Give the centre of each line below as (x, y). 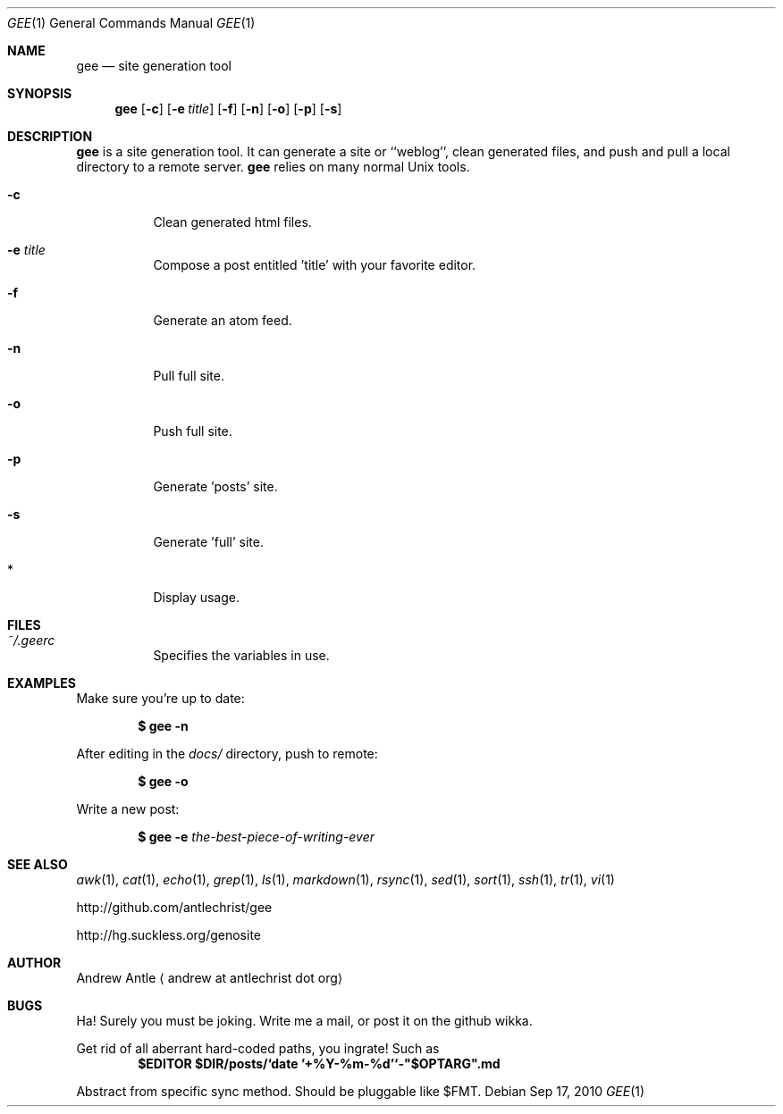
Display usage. (197, 597)
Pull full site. (189, 376)
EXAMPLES (42, 683)
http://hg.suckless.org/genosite (168, 935)
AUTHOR (34, 963)
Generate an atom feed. (223, 320)
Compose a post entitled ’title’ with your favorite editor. (315, 265)
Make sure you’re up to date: (160, 698)
